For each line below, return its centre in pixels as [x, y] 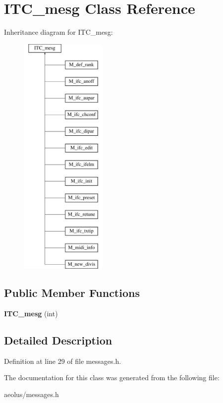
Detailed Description [58, 340]
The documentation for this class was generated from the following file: [112, 377]
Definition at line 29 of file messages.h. [63, 361]
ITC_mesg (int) [31, 314]
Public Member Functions [72, 293]
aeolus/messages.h [31, 394]
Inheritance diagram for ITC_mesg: [58, 32]
